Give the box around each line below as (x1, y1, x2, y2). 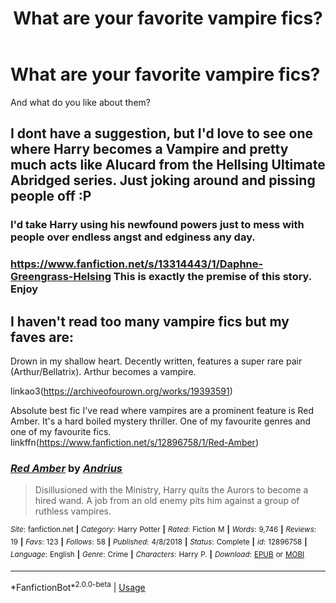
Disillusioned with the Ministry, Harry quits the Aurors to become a (34, 484, 309, 496)
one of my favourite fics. (10, 425, 112, 437)
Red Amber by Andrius (10, 461, 123, 475)
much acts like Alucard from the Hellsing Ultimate (10, 157, 326, 174)
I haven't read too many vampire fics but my (10, 313, 290, 330)
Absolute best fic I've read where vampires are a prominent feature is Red (10, 404, 315, 416)
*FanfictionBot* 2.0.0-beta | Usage (10, 580, 146, 593)
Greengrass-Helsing (10, 270, 112, 284)
